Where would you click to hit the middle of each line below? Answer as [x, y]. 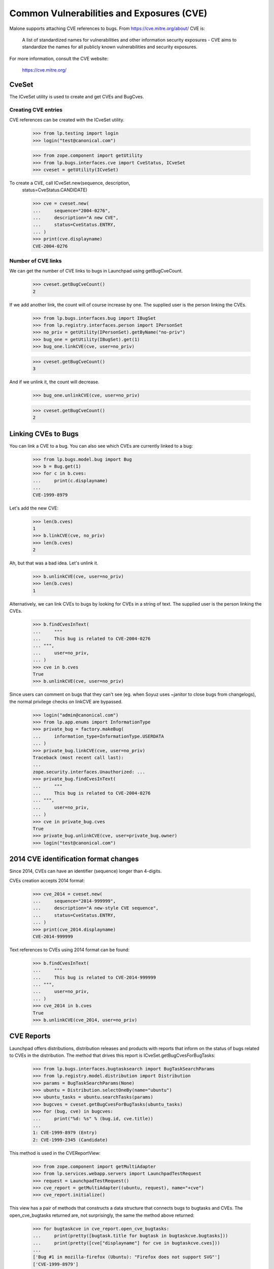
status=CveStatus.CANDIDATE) [55, 190]
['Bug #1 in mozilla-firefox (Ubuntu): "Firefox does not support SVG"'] [126, 1257]
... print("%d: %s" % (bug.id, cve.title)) [93, 1118]
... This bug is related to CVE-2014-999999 [94, 977]
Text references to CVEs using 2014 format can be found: [70, 950]
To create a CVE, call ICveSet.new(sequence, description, [70, 183]
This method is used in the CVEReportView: [55, 1153]
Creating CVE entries [36, 110]
